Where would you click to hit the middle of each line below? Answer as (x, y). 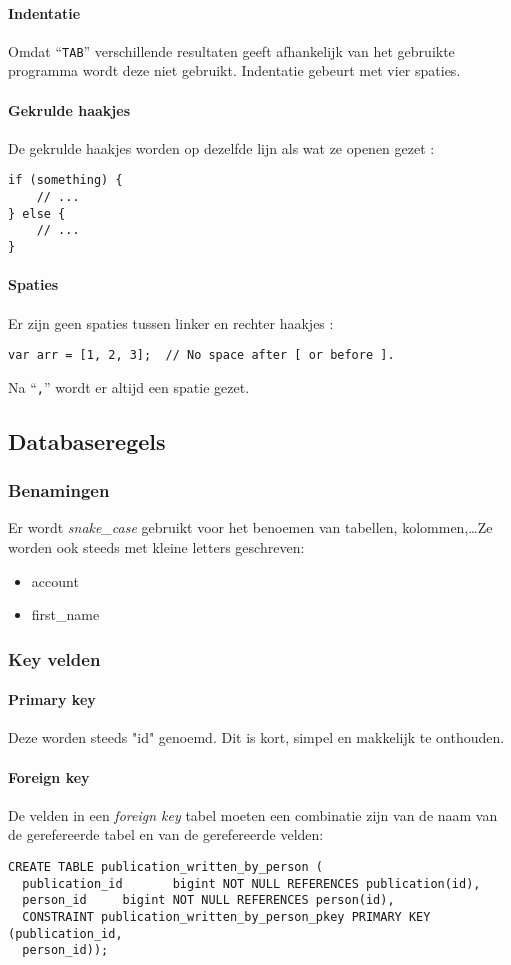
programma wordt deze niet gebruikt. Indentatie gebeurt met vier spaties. (234, 70)
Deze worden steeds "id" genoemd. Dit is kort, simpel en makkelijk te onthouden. (256, 737)
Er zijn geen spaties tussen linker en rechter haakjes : (171, 322)
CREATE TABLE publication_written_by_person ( (165, 867)
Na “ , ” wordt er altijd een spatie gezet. (129, 386)
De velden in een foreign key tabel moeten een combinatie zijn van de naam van (253, 814)
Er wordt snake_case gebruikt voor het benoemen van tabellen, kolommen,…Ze (250, 527)
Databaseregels (87, 440)
